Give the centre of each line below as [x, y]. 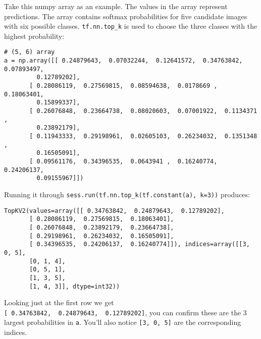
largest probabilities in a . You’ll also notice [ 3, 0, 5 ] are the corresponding [123, 322]
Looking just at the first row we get [59, 302]
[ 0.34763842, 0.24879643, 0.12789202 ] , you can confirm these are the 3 [125, 312]
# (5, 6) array [30, 52]
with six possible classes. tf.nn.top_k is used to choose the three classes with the [131, 26]
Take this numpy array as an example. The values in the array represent [116, 6]
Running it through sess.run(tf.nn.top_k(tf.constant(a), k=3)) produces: [127, 194]
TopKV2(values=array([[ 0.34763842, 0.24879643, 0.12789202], [114, 211]
